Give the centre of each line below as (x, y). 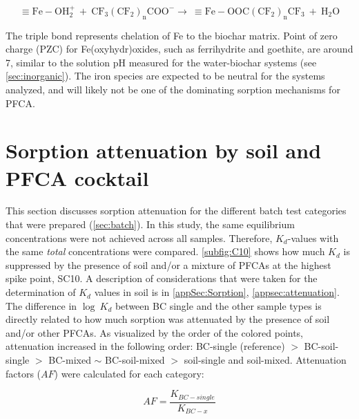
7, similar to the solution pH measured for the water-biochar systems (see (161, 62)
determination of (41, 292)
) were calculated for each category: (129, 373)
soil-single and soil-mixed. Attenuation (265, 360)
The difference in (41, 305)
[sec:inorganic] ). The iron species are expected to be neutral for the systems (165, 76)
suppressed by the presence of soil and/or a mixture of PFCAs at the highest (168, 264)
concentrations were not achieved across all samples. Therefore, (139, 238)
